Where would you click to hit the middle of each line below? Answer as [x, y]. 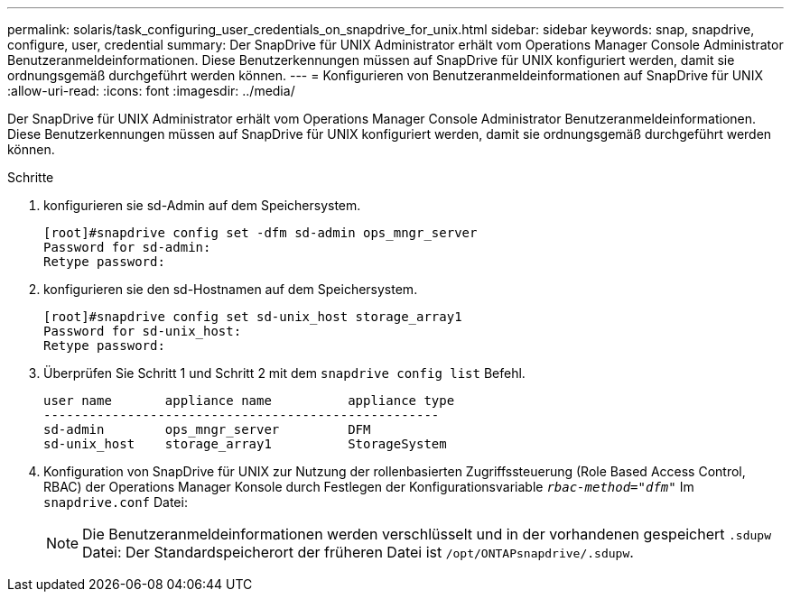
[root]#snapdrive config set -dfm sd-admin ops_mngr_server [261, 233]
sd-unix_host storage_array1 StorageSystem [245, 444]
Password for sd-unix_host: [143, 331]
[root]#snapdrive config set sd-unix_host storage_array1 [253, 317]
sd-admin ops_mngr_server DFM [207, 429]
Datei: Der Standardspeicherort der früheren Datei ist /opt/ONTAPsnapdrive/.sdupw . [358, 552]
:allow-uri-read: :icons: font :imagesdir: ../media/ [151, 91]
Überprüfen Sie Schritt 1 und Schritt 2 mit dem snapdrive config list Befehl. [284, 373]
